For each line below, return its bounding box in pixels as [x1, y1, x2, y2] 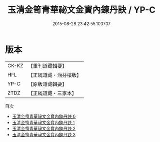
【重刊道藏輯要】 [28, 63, 67, 69]
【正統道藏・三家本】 [28, 90, 77, 96]
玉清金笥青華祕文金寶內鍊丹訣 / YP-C [7, 4, 156, 16]
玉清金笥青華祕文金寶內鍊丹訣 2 [12, 126, 76, 131]
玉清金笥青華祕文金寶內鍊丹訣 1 [12, 119, 75, 125]
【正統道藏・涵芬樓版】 [28, 71, 81, 78]
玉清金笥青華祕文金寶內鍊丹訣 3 [12, 131, 76, 137]
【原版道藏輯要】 [28, 80, 67, 87]
